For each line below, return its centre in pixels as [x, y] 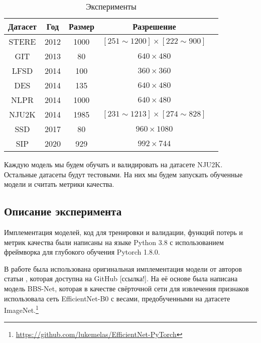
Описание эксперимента [63, 211]
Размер [81, 26]
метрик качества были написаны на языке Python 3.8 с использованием [114, 242]
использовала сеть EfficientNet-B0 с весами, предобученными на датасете [117, 298]
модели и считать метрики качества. [59, 184]
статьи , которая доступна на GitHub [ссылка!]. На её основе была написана [121, 278]
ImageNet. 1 [21, 309]
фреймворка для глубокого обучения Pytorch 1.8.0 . [82, 252]
